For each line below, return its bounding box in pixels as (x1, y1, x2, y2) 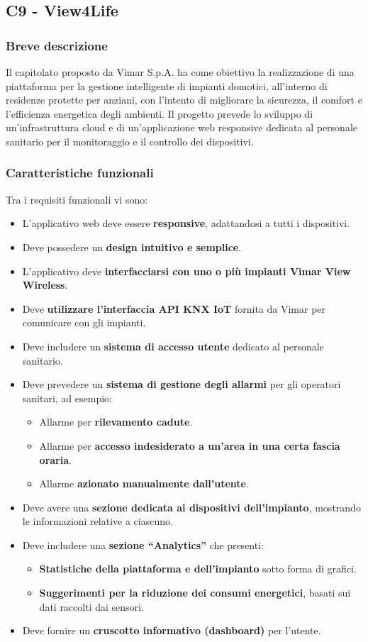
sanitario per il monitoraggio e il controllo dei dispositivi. (6, 133, 254, 148)
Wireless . (22, 277, 68, 292)
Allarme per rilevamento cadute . (39, 414, 193, 429)
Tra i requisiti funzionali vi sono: (6, 192, 148, 206)
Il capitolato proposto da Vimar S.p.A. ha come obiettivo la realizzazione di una (6, 65, 355, 79)
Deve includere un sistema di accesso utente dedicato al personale (22, 338, 324, 353)
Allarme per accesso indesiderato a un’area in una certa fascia (39, 438, 340, 453)
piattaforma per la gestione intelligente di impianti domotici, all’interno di (6, 78, 328, 93)
